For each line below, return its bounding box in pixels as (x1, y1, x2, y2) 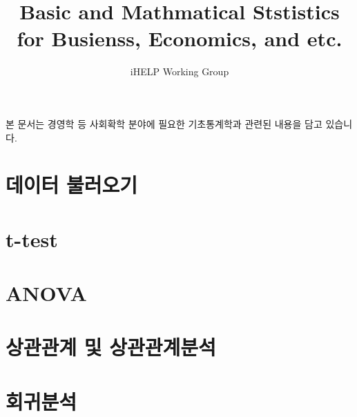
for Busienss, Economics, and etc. (17, 24, 342, 52)
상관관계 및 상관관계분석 (6, 333, 216, 361)
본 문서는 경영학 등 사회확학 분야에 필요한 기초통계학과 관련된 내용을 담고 (6, 116, 322, 130)
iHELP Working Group (130, 64, 229, 79)
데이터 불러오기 (6, 171, 138, 199)
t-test (6, 224, 58, 253)
